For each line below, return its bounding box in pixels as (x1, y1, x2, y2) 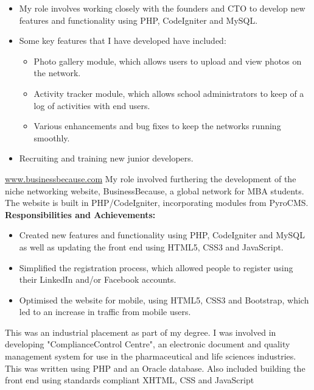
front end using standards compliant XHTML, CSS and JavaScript (5, 374, 254, 386)
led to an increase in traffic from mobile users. (19, 305, 191, 318)
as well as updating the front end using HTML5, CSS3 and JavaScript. (19, 240, 284, 253)
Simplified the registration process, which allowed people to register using (19, 261, 293, 274)
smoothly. (33, 131, 70, 144)
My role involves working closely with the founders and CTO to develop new (19, 2, 305, 14)
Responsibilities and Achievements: (5, 208, 156, 221)
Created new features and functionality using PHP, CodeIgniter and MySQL (19, 229, 305, 241)
